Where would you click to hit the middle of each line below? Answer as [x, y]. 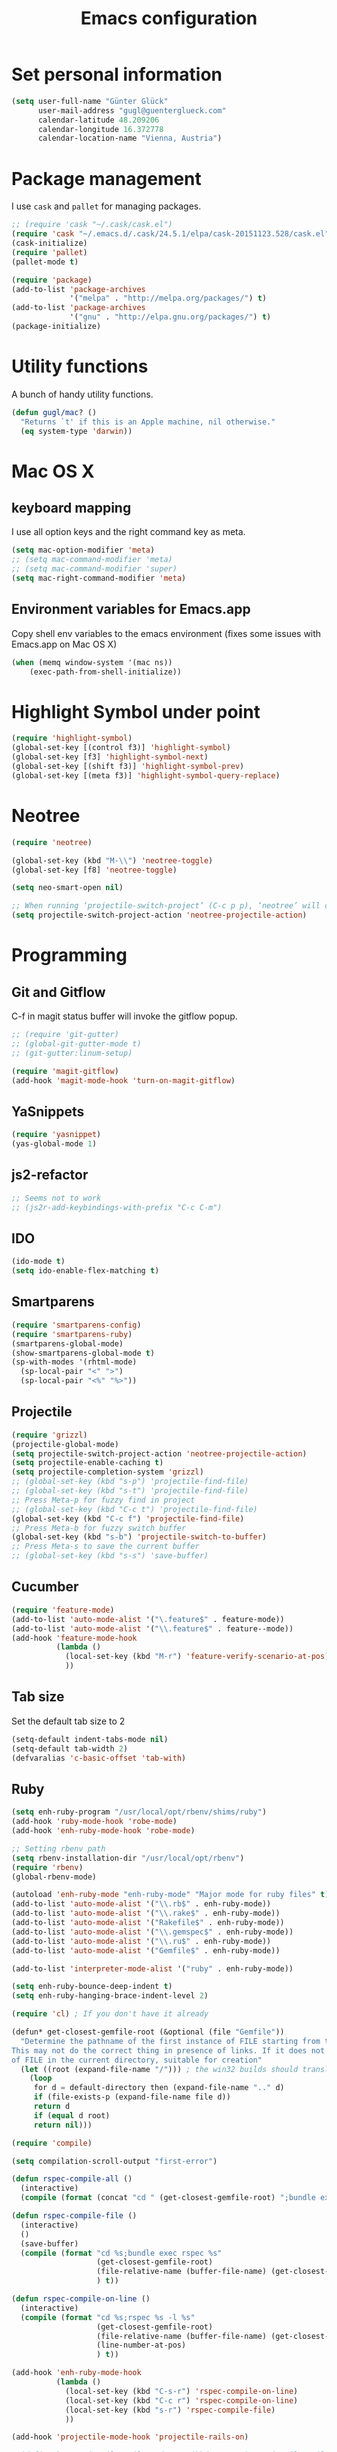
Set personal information [117, 74]
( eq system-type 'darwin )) [76, 431]
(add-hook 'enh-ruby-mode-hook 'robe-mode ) [103, 1831]
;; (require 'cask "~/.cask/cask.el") [92, 225]
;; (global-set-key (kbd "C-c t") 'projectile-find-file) [134, 1509]
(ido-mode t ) [38, 1262]
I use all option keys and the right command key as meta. [128, 532]
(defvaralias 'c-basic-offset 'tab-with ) [99, 1758]
